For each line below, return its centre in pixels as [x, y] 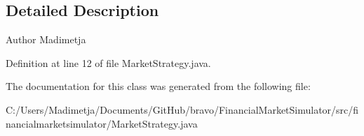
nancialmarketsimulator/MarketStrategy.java [102, 123]
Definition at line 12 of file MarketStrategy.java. [108, 62]
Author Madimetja [46, 39]
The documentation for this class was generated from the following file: [158, 86]
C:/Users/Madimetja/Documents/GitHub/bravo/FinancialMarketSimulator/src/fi [182, 109]
